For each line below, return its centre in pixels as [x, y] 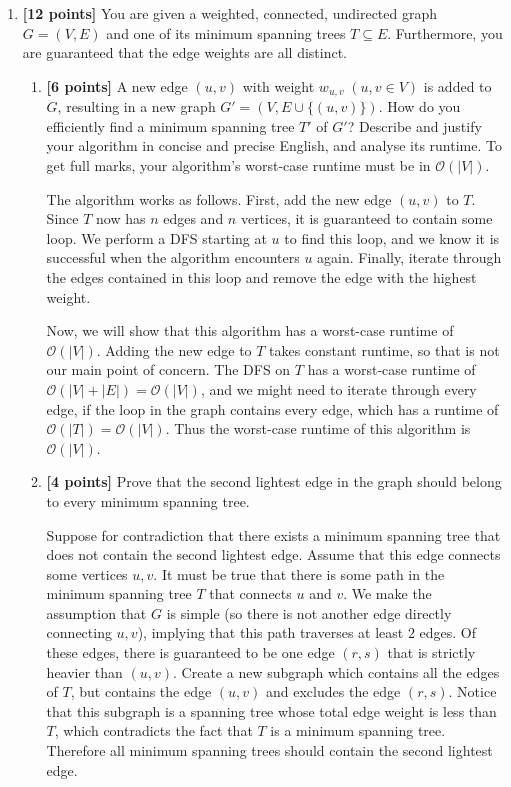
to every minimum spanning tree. [148, 500]
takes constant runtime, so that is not [384, 349]
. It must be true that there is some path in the [299, 573]
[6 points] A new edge [117, 85]
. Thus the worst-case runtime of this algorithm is [318, 428]
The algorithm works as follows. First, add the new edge [219, 198]
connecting [79, 632]
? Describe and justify [414, 125]
